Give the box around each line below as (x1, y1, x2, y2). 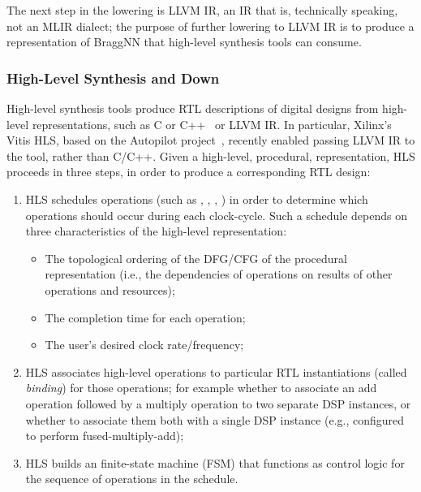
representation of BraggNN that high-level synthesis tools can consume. (6, 33, 362, 50)
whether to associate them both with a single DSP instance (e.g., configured (25, 411, 405, 428)
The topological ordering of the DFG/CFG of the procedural (45, 249, 347, 266)
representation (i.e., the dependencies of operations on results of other (45, 265, 393, 283)
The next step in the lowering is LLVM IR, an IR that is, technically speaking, (6, 2, 398, 18)
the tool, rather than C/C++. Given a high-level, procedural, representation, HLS (6, 147, 415, 164)
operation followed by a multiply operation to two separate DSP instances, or (25, 395, 411, 412)
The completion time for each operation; (45, 309, 246, 326)
